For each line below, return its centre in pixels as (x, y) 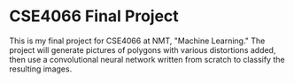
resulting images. (41, 69)
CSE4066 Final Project (94, 16)
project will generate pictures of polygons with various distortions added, (143, 49)
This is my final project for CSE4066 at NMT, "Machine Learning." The (137, 41)
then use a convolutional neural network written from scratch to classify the (147, 59)
